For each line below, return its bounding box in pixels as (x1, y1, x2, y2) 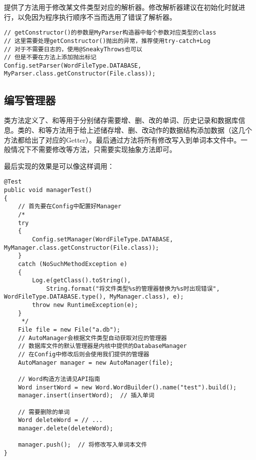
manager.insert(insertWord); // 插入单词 (18, 392, 155, 399)
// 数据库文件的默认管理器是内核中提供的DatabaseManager (18, 343, 187, 350)
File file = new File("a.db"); (18, 326, 121, 334)
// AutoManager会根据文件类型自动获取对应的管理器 (18, 334, 167, 342)
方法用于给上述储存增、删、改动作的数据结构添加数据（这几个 (52, 124, 252, 135)
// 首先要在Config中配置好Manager (18, 203, 122, 210)
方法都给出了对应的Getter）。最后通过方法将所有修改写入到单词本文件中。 (4, 134, 241, 145)
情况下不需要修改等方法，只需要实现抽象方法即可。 (10, 144, 176, 154)
